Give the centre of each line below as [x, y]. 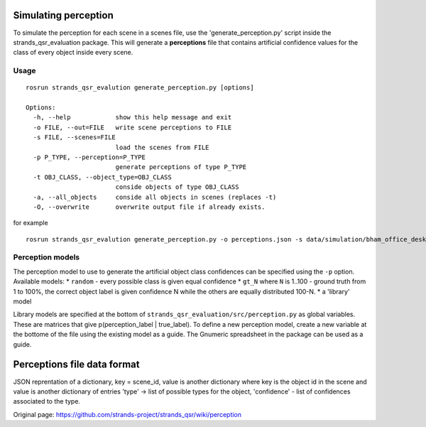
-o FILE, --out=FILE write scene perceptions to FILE [132, 127]
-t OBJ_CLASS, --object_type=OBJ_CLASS [102, 177]
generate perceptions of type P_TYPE [181, 167]
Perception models [47, 257]
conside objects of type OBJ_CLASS [177, 187]
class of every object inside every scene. [73, 53]
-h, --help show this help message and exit [132, 118]
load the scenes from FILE [162, 147]
